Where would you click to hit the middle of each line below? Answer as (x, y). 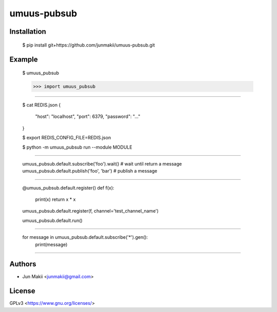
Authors (23, 264)
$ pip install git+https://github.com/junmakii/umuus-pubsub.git (88, 45)
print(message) (51, 244)
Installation (28, 32)
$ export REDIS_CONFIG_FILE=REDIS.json (67, 138)
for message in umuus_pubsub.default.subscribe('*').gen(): (85, 237)
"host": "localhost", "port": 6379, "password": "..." (88, 117)
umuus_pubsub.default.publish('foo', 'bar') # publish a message (90, 171)
